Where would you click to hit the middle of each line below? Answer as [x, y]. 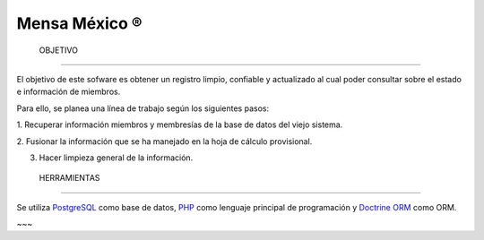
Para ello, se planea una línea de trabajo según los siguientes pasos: [143, 108]
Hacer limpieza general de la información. [116, 158]
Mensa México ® [79, 23]
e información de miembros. [69, 92]
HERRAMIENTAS [69, 178]
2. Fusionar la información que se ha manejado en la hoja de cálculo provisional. [164, 141]
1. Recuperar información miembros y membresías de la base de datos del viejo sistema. [180, 124]
